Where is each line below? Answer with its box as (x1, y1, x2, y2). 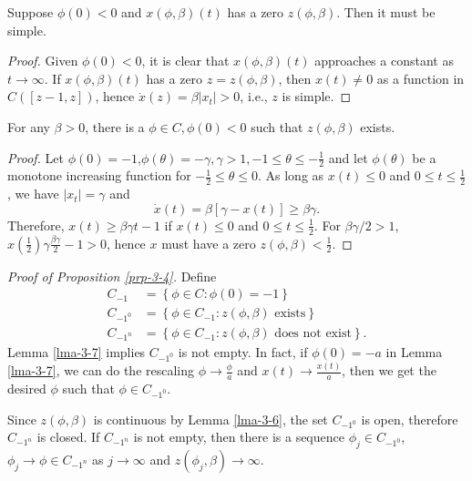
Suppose (7, 3, 54, 21)
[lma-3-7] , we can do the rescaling (7, 361, 195, 380)
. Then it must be (336, 3, 436, 21)
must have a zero (161, 233, 256, 252)
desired (7, 378, 46, 397)
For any (7, 117, 50, 136)
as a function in (376, 68, 465, 87)
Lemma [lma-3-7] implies (7, 343, 146, 362)
